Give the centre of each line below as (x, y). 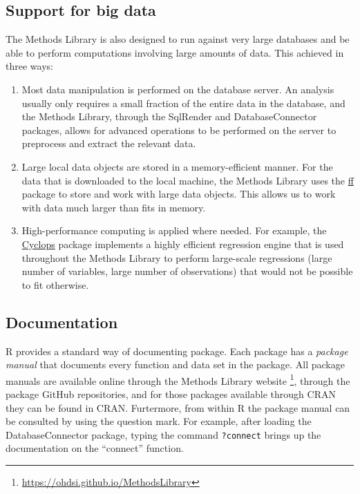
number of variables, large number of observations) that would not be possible (187, 271)
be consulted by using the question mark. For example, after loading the (159, 421)
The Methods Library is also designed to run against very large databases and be (178, 39)
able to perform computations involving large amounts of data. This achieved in (175, 52)
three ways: (29, 66)
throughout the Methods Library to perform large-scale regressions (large (177, 257)
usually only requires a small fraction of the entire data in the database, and (183, 103)
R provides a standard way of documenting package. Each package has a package (177, 351)
